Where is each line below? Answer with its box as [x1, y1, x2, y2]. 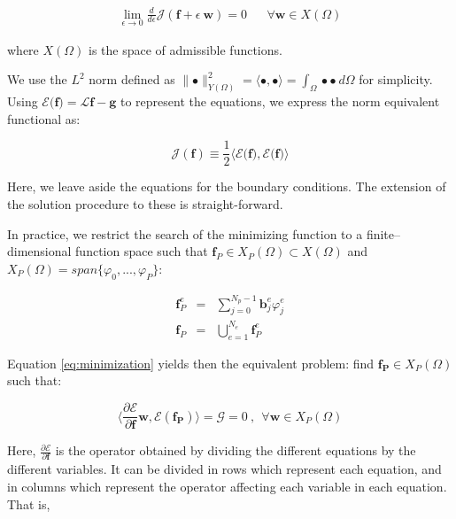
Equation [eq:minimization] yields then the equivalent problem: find [7, 353, 375, 372]
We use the [7, 70, 67, 89]
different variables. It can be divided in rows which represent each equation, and [7, 460, 442, 478]
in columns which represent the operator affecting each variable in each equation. [7, 477, 447, 495]
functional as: [7, 109, 81, 128]
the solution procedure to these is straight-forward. [7, 195, 283, 213]
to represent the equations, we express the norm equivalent [120, 92, 440, 111]
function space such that [75, 242, 208, 260]
